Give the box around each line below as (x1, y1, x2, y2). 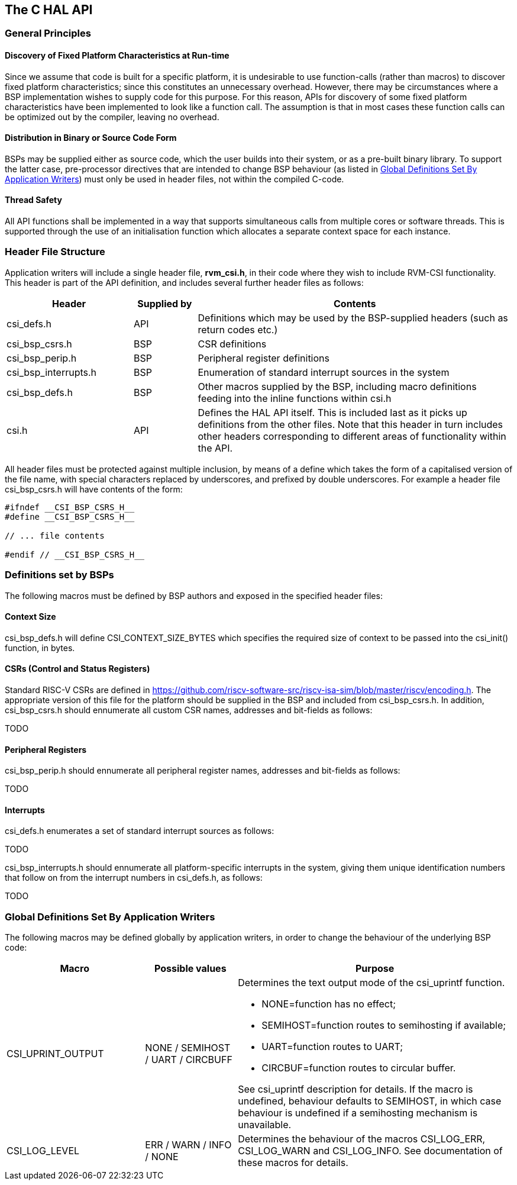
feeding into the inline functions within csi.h (198, 392, 392, 404)
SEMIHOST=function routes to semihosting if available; (261, 1019, 506, 1032)
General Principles (5, 27, 91, 40)
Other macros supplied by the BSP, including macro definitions (198, 380, 477, 392)
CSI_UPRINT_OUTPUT (7, 1048, 104, 1060)
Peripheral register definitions (198, 352, 329, 364)
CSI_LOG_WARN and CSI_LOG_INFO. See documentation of (238, 1145, 503, 1157)
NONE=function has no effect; (261, 998, 396, 1010)
